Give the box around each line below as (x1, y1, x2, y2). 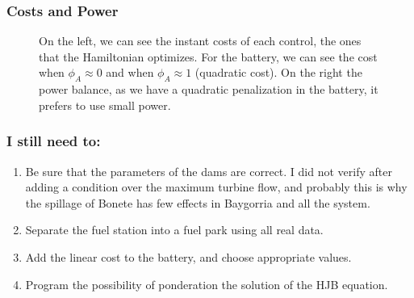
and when (106, 64, 154, 81)
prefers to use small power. (39, 96, 171, 113)
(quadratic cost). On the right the (194, 64, 362, 81)
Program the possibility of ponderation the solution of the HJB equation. (25, 275, 388, 292)
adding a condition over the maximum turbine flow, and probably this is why (25, 178, 408, 195)
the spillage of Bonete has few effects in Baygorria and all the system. (25, 194, 370, 211)
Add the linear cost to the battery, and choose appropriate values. (25, 248, 352, 265)
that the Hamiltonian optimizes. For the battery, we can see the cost (39, 48, 378, 65)
